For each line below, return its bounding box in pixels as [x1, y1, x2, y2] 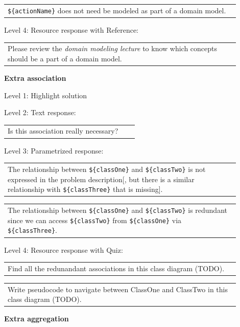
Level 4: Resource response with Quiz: [4, 244, 123, 255]
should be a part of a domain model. [8, 53, 122, 63]
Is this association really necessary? [8, 125, 118, 136]
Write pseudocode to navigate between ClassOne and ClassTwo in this [8, 284, 228, 294]
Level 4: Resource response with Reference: [4, 24, 138, 35]
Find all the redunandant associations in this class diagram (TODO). [8, 263, 225, 273]
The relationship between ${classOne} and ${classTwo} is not [8, 163, 206, 174]
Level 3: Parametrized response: [4, 145, 104, 156]
